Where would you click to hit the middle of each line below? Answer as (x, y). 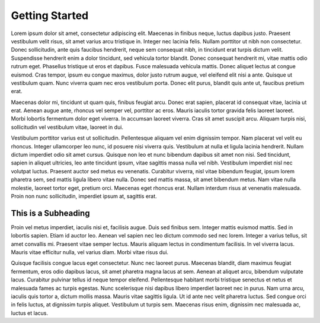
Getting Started (50, 15)
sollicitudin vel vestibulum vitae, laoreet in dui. (67, 127)
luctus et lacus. (30, 313)
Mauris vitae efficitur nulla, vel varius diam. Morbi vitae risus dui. (90, 252)
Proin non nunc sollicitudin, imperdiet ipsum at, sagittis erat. (84, 196)
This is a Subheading (50, 213)
